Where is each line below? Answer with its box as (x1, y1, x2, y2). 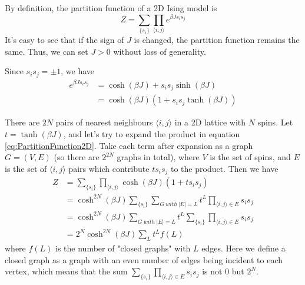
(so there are (54, 151, 100, 163)
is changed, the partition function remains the (134, 34, 300, 46)
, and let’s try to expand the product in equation (63, 127, 240, 140)
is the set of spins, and (210, 151, 291, 163)
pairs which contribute (68, 162, 150, 174)
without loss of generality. (113, 45, 206, 57)
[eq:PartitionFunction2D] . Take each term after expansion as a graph (5, 139, 253, 151)
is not (202, 265, 223, 277)
